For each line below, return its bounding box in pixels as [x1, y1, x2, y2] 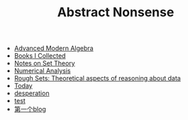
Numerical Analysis [13, 66, 71, 75]
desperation [13, 89, 50, 97]
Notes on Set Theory [13, 59, 76, 68]
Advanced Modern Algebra [13, 44, 94, 53]
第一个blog [13, 105, 46, 114]
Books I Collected [13, 52, 66, 60]
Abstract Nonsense [57, 4, 175, 20]
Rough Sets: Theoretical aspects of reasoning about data [13, 74, 181, 83]
